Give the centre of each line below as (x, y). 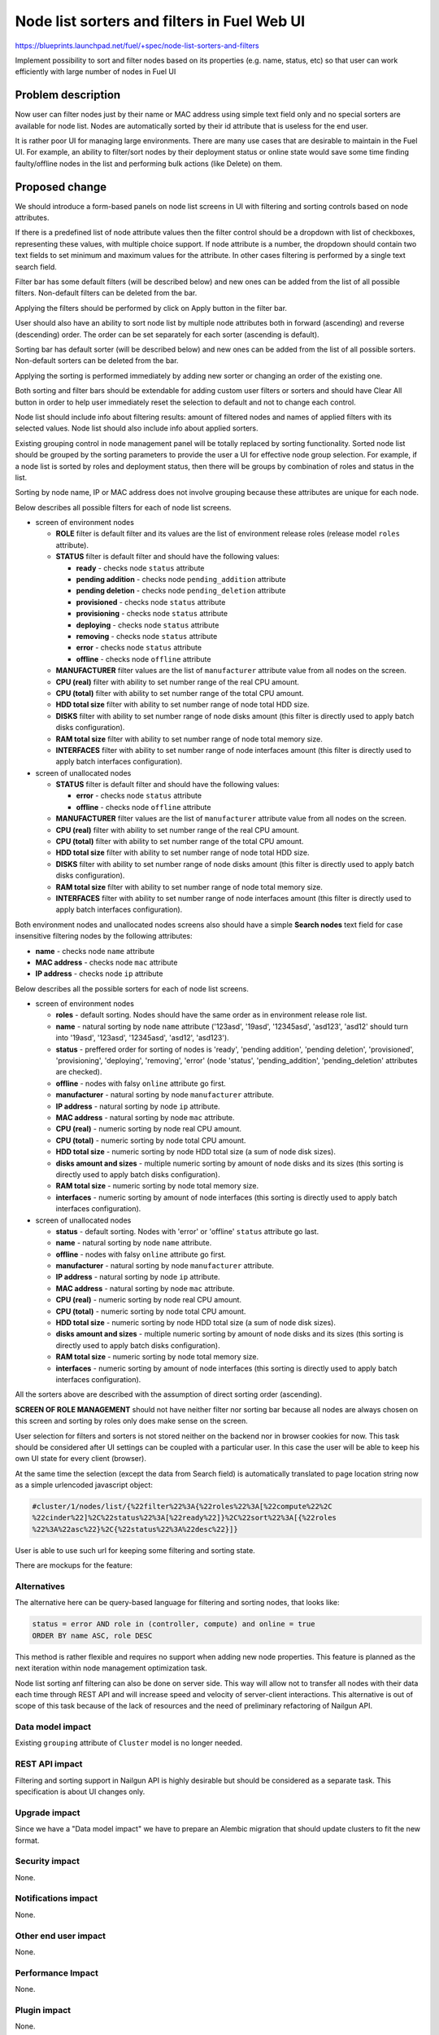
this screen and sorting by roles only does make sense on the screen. (131, 1421)
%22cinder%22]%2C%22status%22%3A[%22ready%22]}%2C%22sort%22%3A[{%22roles (185, 1518)
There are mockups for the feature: (74, 1565)
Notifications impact (56, 1898)
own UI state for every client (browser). (80, 1459)
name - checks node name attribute (95, 951)
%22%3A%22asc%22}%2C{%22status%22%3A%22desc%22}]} (135, 1529)
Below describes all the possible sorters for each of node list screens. (132, 988)
